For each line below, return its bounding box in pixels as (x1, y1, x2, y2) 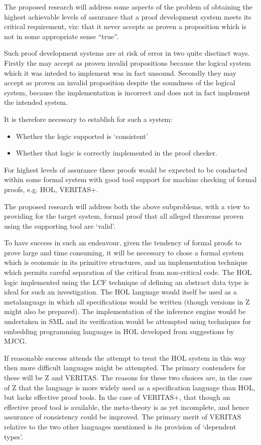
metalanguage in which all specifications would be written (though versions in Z (4, 296, 250, 307)
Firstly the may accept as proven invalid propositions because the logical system (4, 57, 251, 68)
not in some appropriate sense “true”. (4, 31, 118, 41)
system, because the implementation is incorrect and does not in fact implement (4, 87, 250, 97)
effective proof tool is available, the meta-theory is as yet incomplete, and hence (4, 401, 249, 412)
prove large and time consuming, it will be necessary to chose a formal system (4, 247, 244, 257)
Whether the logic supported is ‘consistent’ (16, 130, 148, 141)
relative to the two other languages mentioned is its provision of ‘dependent (4, 421, 236, 431)
